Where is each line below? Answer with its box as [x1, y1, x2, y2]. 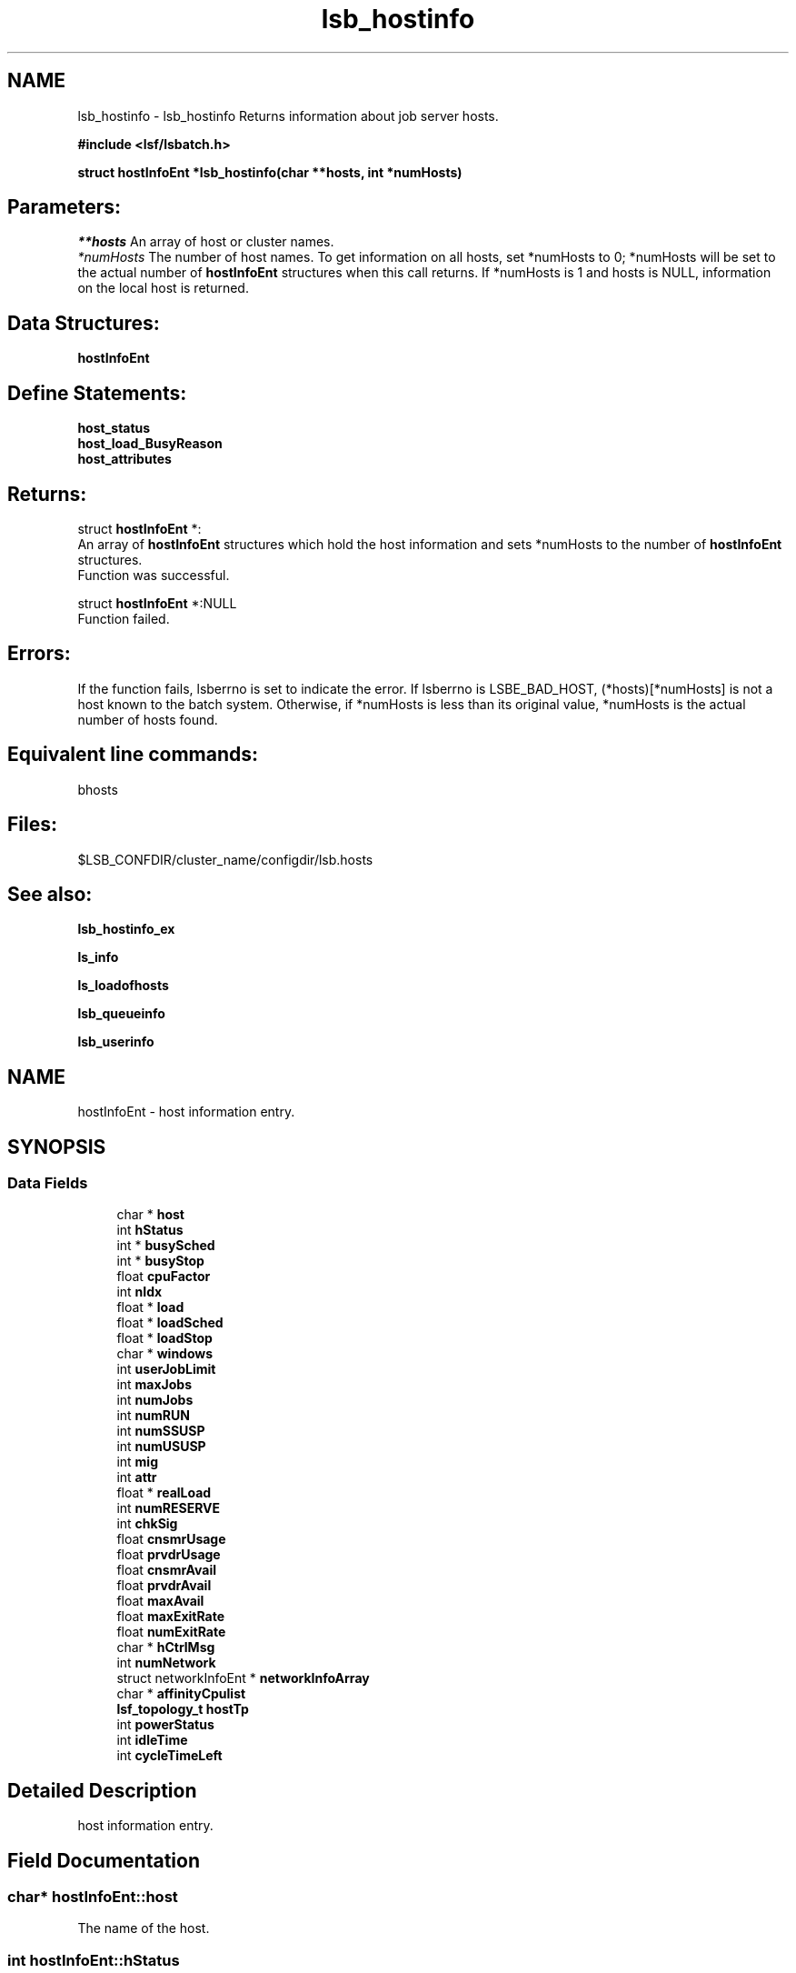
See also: [7, 882, 93, 906]
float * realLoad [116, 1485, 212, 1501]
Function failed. [77, 610, 170, 626]
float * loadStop [116, 1330, 213, 1347]
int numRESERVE [116, 1500, 221, 1517]
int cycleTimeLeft [116, 1748, 223, 1764]
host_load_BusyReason [77, 436, 223, 452]
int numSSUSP [116, 1423, 205, 1439]
